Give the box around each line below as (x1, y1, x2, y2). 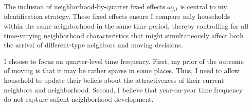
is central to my (180, 1, 227, 11)
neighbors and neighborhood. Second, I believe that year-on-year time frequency (4, 84, 243, 94)
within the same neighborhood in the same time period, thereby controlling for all (4, 21, 249, 31)
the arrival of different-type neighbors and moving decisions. (4, 40, 183, 50)
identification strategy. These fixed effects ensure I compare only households (4, 11, 230, 21)
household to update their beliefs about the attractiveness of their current (4, 75, 224, 85)
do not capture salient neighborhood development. (4, 94, 154, 104)
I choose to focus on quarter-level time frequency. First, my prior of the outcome (4, 56, 244, 66)
